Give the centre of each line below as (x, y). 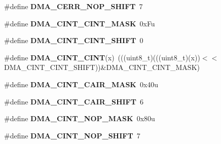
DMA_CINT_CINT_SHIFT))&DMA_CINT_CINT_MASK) (102, 67)
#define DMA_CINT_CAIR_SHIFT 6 (74, 101)
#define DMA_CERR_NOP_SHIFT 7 (73, 6)
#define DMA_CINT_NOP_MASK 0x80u (80, 118)
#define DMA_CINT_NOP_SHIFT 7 (72, 135)
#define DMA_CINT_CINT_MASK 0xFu (80, 23)
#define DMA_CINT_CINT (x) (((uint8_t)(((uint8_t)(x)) (102, 57)
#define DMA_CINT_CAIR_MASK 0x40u (81, 84)
